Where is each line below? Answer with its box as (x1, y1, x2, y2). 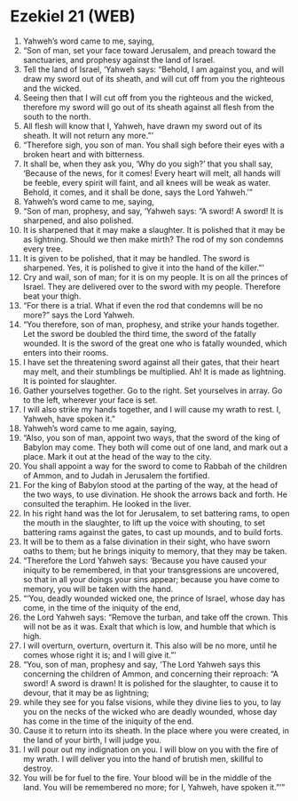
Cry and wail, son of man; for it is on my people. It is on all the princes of (22, 271, 288, 282)
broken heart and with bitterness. (22, 148, 145, 159)
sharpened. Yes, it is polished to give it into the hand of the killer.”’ (22, 262, 264, 273)
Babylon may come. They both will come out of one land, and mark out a (22, 442, 289, 453)
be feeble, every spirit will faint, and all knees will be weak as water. (22, 177, 271, 188)
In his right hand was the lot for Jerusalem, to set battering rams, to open (22, 508, 291, 518)
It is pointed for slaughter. (22, 375, 117, 386)
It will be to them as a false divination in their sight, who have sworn (22, 536, 271, 547)
